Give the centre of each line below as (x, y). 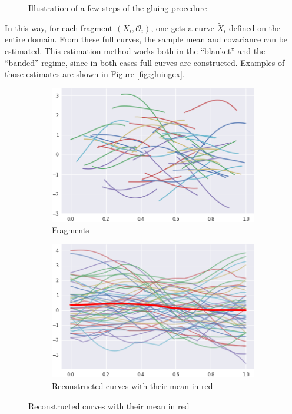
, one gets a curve (182, 27)
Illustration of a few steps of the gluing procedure (118, 8)
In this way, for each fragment (59, 27)
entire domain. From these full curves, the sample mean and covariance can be (146, 39)
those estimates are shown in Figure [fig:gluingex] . (95, 74)
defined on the (255, 27)
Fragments (71, 230)
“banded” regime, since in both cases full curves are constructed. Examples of (145, 62)
